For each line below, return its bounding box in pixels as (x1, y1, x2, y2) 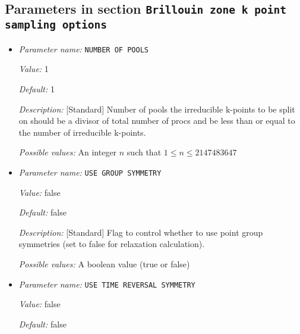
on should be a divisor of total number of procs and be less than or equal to (18, 114, 295, 127)
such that (127, 146, 162, 158)
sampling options (5, 18, 107, 32)
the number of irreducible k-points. (18, 126, 146, 138)
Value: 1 (18, 63, 49, 75)
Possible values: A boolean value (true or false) (18, 258, 190, 270)
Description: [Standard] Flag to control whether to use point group (18, 226, 263, 238)
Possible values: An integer (18, 146, 117, 158)
